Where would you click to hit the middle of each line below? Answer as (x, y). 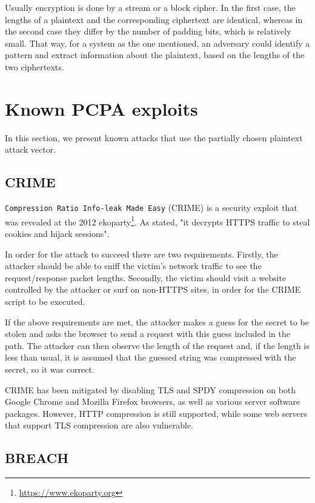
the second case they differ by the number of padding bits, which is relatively (148, 31)
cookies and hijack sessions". (57, 233)
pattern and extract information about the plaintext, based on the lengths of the (155, 55)
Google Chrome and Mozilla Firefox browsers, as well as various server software (153, 401)
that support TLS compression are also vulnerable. (99, 425)
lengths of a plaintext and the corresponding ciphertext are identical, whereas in (154, 19)
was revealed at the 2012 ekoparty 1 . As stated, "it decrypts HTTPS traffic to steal (157, 221)
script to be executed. (45, 301)
